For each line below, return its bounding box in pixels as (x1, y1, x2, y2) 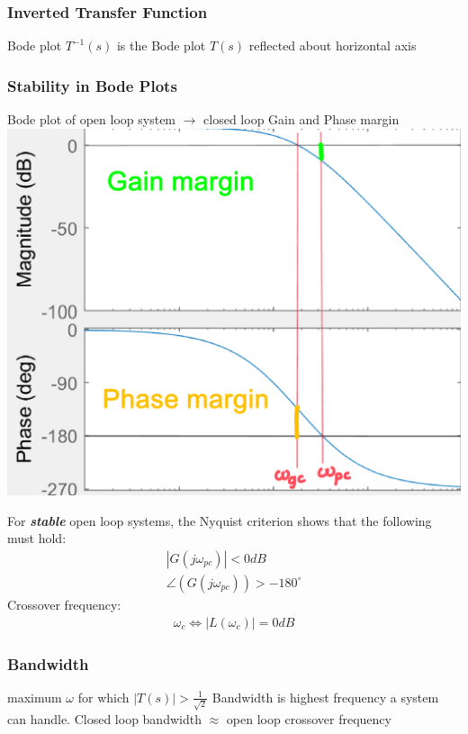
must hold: (7, 529, 67, 548)
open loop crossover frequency (226, 709, 391, 728)
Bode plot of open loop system (7, 110, 176, 129)
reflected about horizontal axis (248, 36, 417, 55)
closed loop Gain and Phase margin (203, 110, 400, 129)
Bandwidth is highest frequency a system (211, 687, 439, 706)
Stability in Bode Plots (7, 74, 177, 96)
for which (77, 687, 130, 706)
